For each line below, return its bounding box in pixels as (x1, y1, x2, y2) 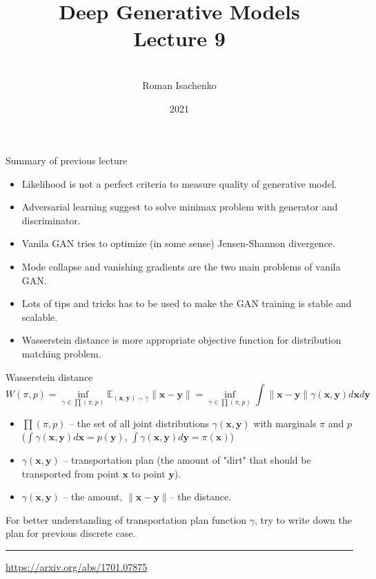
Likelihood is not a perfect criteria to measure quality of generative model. (21, 176, 337, 190)
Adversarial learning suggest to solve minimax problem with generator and (21, 199, 338, 214)
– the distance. (169, 489, 232, 504)
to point (131, 466, 166, 480)
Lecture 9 (133, 24, 226, 52)
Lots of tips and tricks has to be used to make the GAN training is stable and (21, 296, 352, 311)
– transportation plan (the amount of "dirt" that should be (63, 453, 311, 467)
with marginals (253, 415, 317, 430)
